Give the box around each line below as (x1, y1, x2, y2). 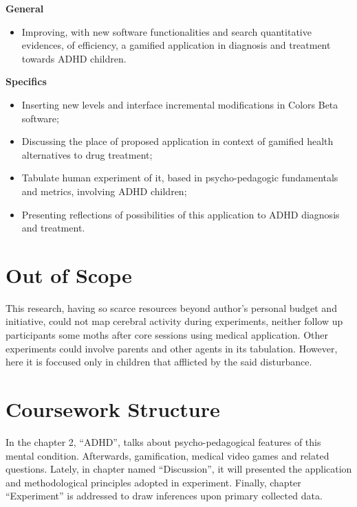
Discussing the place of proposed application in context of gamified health (21, 134, 334, 148)
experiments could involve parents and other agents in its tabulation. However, (6, 341, 338, 355)
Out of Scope (6, 260, 132, 289)
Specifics (6, 74, 47, 89)
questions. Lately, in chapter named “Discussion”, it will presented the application (6, 462, 352, 476)
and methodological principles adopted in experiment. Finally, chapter (6, 475, 301, 489)
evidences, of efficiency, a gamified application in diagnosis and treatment (21, 38, 331, 52)
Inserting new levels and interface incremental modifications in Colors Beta (21, 97, 338, 111)
